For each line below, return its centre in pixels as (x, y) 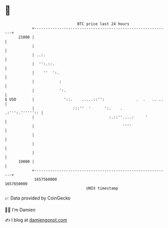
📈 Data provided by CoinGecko (38, 198)
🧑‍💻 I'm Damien (20, 210)
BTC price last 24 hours (103, 24)
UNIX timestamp (102, 188)
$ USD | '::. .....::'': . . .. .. (84, 99)
